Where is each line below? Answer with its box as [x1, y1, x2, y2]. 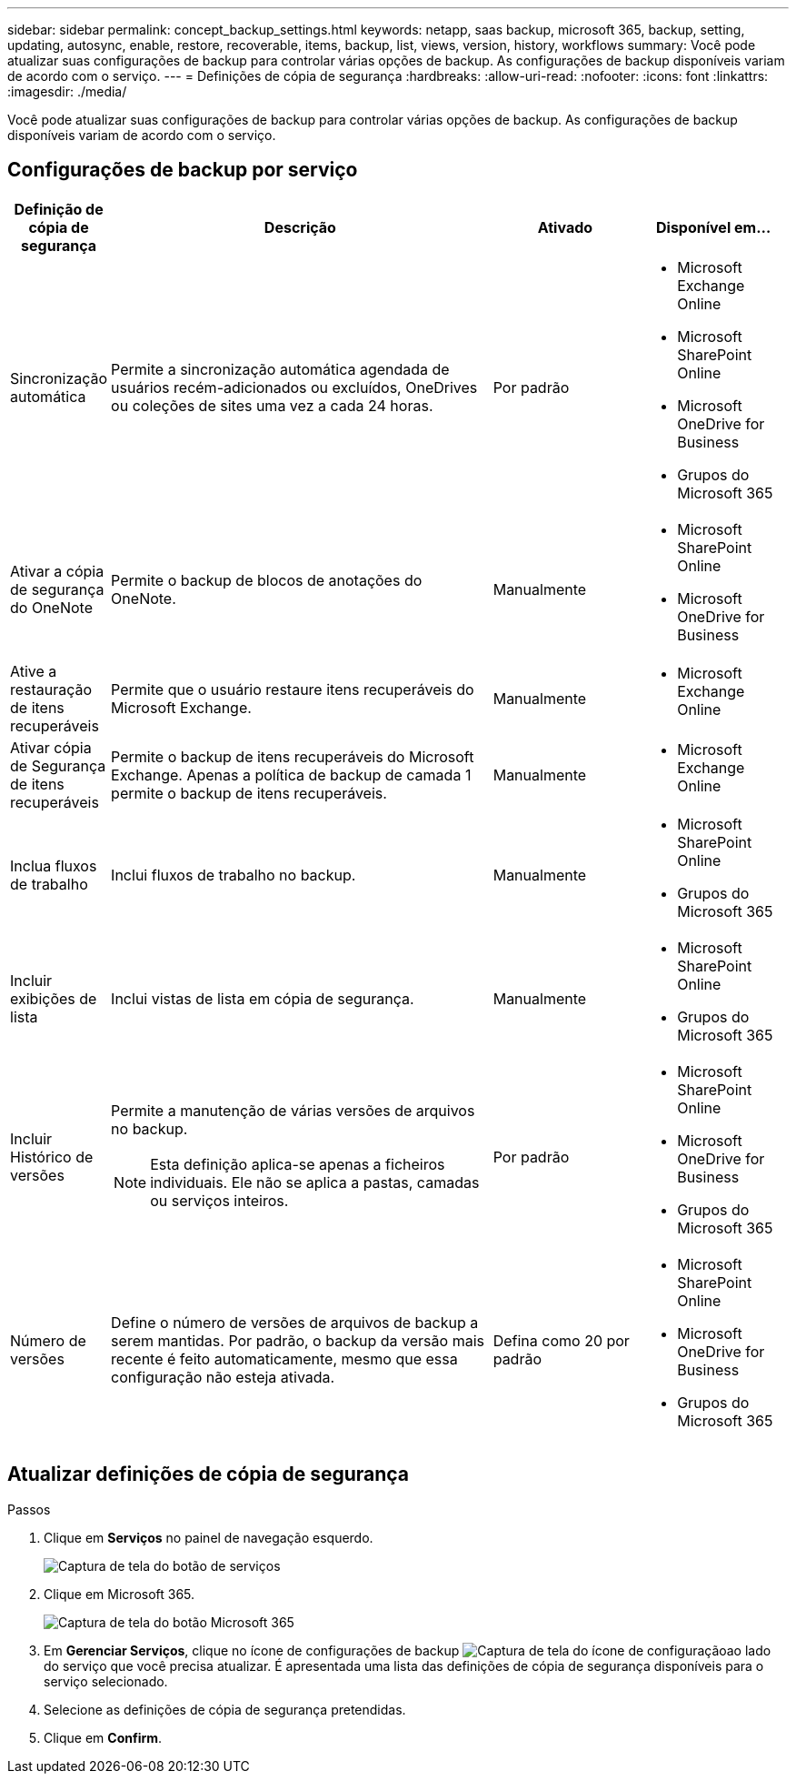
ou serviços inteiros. [150, 1191, 289, 1210]
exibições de [10, 989, 97, 1008]
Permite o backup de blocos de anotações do [111, 570, 423, 589]
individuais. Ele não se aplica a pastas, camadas [150, 1172, 480, 1192]
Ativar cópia [10, 738, 92, 757]
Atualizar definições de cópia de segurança [7, 1463, 410, 1486]
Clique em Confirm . [44, 1729, 163, 1746]
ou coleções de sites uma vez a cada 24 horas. [111, 396, 433, 415]
